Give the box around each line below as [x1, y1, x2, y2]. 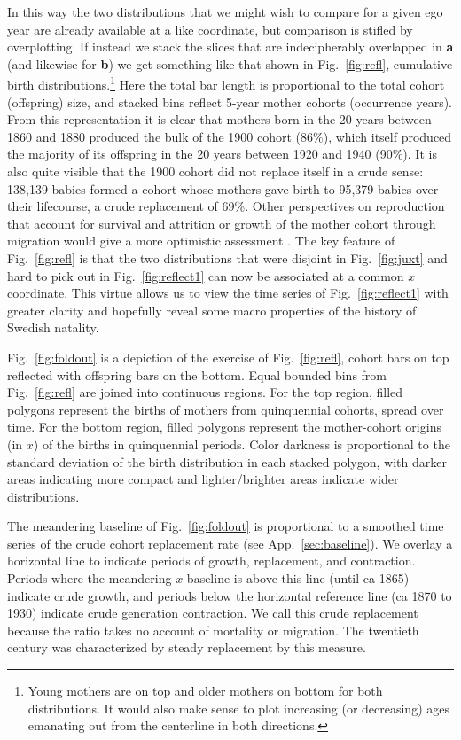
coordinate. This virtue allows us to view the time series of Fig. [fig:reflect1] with [7, 284, 449, 302]
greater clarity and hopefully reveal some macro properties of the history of [7, 300, 417, 319]
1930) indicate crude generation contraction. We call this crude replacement [7, 604, 418, 622]
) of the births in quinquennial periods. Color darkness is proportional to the [33, 434, 450, 453]
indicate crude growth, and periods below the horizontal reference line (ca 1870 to [7, 586, 452, 604]
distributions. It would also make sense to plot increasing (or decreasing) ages [27, 698, 449, 717]
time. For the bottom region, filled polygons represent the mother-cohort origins [7, 417, 441, 436]
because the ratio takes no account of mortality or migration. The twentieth [7, 620, 419, 639]
